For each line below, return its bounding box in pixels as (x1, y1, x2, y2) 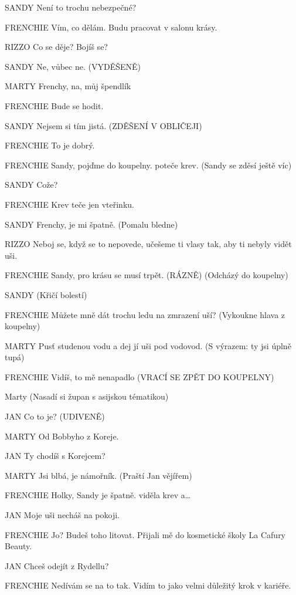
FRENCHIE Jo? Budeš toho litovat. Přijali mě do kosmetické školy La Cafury (5, 528, 286, 540)
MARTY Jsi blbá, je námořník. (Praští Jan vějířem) (5, 469, 192, 481)
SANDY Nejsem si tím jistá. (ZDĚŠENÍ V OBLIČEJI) (5, 119, 202, 131)
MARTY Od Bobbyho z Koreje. (5, 430, 119, 442)
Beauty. (5, 540, 32, 552)
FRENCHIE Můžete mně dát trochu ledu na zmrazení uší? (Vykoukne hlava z (5, 308, 285, 320)
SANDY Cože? (5, 178, 58, 191)
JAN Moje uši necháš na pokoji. (5, 509, 120, 521)
